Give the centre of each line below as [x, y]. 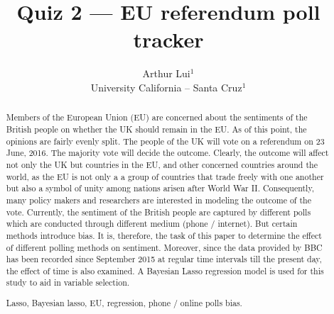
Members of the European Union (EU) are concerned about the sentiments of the [157, 117]
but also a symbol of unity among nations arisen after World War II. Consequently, [160, 188]
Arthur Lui [166, 73]
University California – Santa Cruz [166, 87]
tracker [168, 39]
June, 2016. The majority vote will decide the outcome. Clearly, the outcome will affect [167, 153]
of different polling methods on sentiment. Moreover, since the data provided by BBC [164, 247]
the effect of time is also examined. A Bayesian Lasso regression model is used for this [165, 270]
